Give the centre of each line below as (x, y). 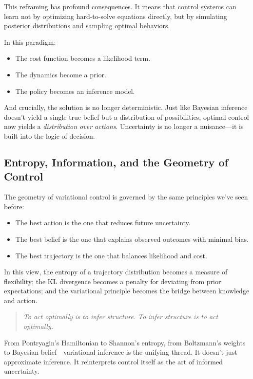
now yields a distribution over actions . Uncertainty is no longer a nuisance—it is (124, 126)
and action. (21, 300)
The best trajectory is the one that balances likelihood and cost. (111, 255)
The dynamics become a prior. (61, 74)
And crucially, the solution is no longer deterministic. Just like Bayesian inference (126, 107)
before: (14, 206)
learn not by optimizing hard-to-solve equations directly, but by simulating (116, 16)
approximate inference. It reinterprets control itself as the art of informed (113, 361)
